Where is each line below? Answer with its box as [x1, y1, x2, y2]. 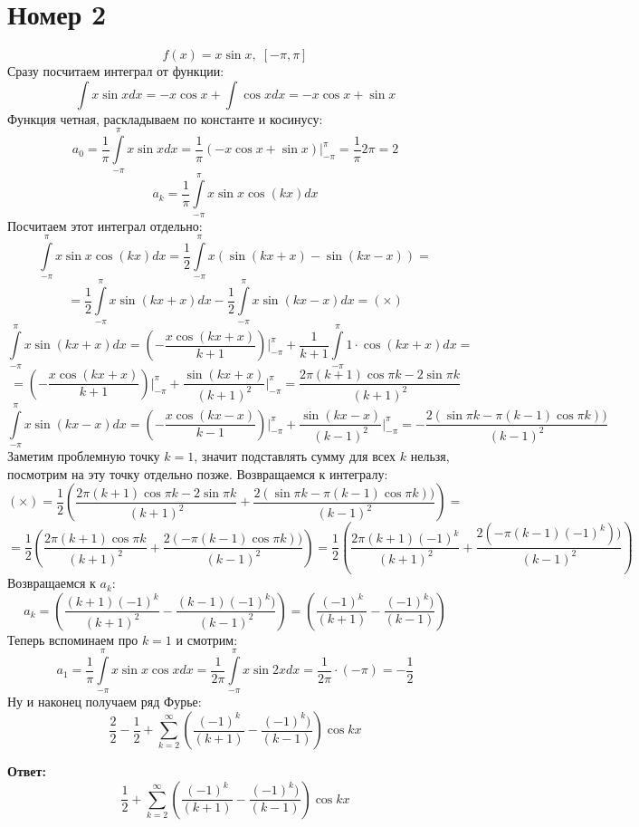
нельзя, [410, 446, 450, 465]
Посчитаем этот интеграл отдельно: [7, 216, 203, 235]
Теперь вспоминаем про [7, 630, 138, 649]
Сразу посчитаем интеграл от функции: [7, 62, 224, 81]
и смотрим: [176, 630, 238, 649]
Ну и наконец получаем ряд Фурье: [7, 692, 202, 711]
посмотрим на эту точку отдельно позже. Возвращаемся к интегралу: [7, 464, 388, 483]
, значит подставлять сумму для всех [194, 446, 396, 465]
